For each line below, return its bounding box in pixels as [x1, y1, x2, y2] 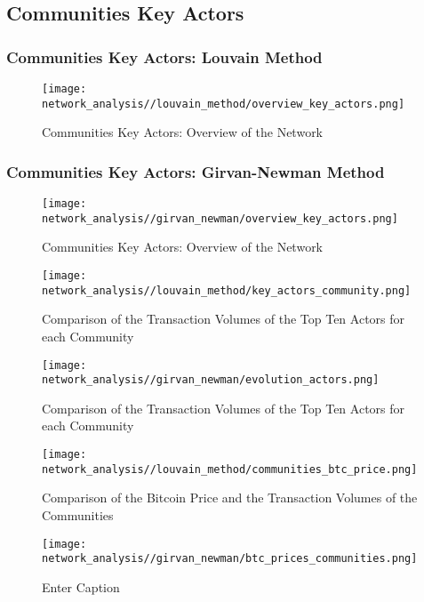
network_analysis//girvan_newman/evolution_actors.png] [42, 373, 380, 387]
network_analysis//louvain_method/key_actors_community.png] [42, 284, 412, 297]
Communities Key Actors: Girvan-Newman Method [6, 160, 385, 182]
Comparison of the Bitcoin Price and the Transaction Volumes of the [42, 488, 418, 507]
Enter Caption [42, 577, 120, 596]
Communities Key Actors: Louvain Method [6, 45, 323, 68]
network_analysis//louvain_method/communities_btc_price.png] [42, 462, 418, 476]
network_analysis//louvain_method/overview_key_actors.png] [42, 97, 405, 110]
